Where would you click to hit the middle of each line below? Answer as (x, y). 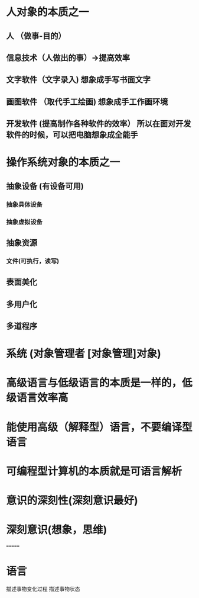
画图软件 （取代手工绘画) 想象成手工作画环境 (87, 102)
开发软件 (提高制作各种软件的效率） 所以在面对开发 (99, 124)
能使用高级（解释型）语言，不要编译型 (99, 427)
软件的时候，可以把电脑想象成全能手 (72, 135)
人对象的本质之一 (48, 12)
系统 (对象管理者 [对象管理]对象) (84, 354)
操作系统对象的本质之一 (63, 163)
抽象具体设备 (25, 204)
